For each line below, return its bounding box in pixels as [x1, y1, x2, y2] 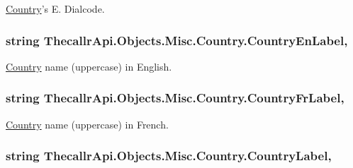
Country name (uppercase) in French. [6, 116, 169, 131]
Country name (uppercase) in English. [6, 59, 172, 73]
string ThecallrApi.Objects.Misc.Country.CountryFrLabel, [6, 89, 344, 107]
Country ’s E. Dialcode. [6, 1, 105, 16]
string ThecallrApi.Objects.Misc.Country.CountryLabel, [6, 147, 332, 164]
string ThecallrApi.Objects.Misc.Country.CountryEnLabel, [6, 31, 348, 49]
